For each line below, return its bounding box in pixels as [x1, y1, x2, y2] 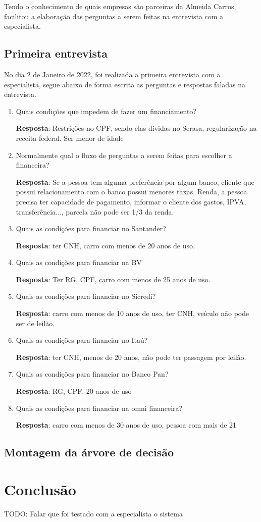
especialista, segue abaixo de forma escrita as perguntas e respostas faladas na [4, 79, 246, 89]
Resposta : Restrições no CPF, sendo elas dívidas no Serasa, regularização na [16, 123, 257, 133]
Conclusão [4, 479, 76, 499]
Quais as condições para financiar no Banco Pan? [16, 369, 169, 379]
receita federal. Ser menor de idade [16, 132, 124, 143]
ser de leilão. [16, 318, 55, 328]
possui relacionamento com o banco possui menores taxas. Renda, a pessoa [16, 186, 247, 197]
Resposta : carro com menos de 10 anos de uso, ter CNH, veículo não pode [16, 308, 249, 319]
